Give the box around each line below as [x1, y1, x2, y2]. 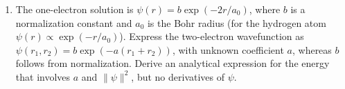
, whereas [292, 42, 332, 57]
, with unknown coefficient [172, 42, 284, 57]
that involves [15, 69, 71, 83]
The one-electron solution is [15, 2, 134, 16]
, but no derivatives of [131, 69, 225, 83]
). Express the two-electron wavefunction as [119, 29, 304, 43]
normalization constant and [15, 15, 132, 30]
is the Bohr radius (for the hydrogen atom [147, 15, 326, 30]
